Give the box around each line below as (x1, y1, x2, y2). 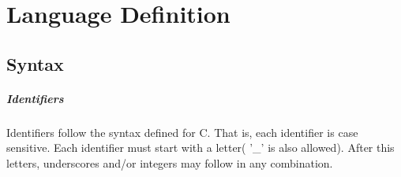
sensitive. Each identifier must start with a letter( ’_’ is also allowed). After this (6, 139, 395, 156)
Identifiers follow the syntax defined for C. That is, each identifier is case (6, 124, 358, 140)
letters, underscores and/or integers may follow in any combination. (6, 154, 333, 171)
